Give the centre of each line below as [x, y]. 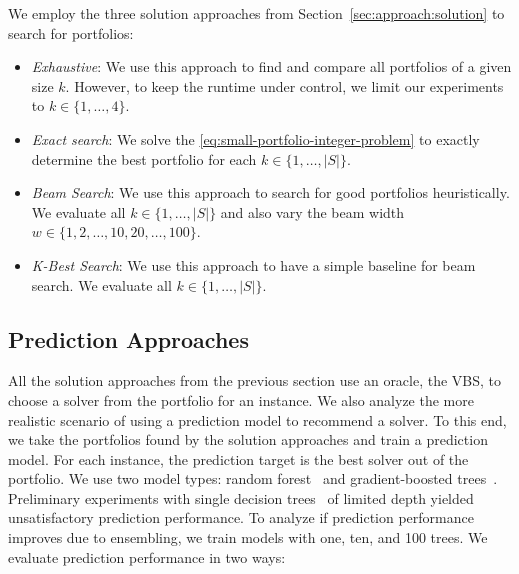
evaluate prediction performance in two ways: [147, 556]
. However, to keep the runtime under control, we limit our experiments [284, 85]
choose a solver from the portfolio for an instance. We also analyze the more [241, 399]
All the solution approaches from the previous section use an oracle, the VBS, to [255, 380]
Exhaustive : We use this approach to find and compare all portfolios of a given [271, 66]
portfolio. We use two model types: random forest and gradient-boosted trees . [253, 478]
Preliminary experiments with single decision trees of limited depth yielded [241, 497]
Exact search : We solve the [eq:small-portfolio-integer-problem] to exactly [255, 138]
